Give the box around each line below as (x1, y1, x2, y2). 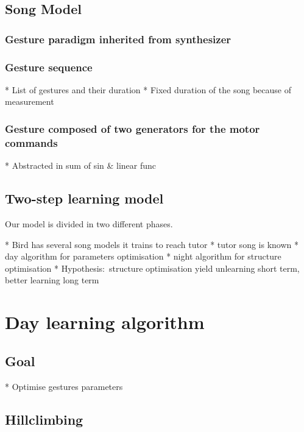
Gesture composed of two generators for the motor (5, 121, 260, 136)
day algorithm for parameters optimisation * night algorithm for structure (5, 250, 281, 263)
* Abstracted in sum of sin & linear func (5, 159, 157, 172)
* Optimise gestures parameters (5, 380, 123, 392)
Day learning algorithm (5, 310, 205, 335)
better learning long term (5, 274, 99, 286)
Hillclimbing (5, 409, 83, 428)
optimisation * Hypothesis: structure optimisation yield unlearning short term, (5, 261, 300, 274)
